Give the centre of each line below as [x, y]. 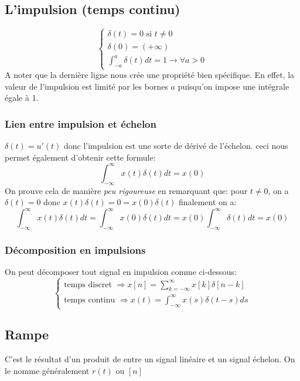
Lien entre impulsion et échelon [81, 123]
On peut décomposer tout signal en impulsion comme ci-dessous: [121, 272]
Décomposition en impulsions [75, 250]
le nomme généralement [47, 370]
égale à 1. [22, 98]
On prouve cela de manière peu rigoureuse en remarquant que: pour [126, 190]
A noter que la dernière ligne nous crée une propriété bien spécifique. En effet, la [150, 75]
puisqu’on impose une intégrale [233, 86]
